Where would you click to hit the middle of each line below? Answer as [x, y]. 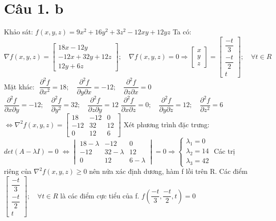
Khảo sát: [19, 32]
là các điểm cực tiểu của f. [100, 195]
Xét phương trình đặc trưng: [166, 124]
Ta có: [182, 32]
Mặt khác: [19, 86]
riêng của [18, 171]
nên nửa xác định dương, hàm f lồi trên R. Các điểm [168, 171]
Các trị [224, 151]
